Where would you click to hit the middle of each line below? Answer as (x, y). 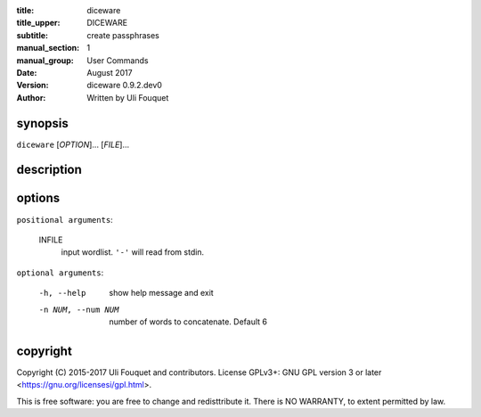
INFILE (51, 240)
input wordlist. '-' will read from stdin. (133, 252)
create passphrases (123, 35)
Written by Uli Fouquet (128, 97)
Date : (27, 72)
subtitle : (33, 35)
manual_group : (45, 60)
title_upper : (38, 23)
